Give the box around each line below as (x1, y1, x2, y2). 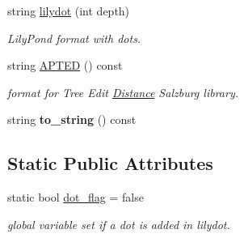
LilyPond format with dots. (7, 29, 141, 46)
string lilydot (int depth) (7, 2, 130, 19)
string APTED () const (7, 57, 123, 74)
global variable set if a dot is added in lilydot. (7, 215, 230, 232)
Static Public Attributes (7, 151, 213, 176)
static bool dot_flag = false (7, 189, 144, 206)
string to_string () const (7, 111, 137, 128)
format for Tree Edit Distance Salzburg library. (7, 83, 238, 100)
